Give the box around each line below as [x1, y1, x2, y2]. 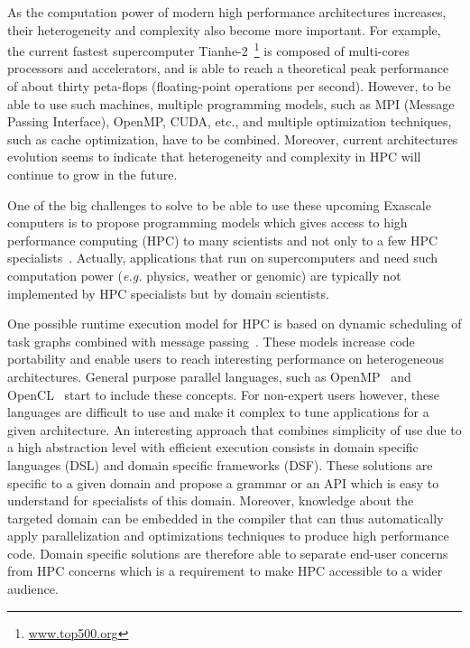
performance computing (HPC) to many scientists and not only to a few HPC [7, 230, 438, 249]
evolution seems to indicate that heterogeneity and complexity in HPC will [7, 147, 421, 166]
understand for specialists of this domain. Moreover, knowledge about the [7, 491, 414, 510]
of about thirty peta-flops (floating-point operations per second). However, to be [7, 77, 451, 96]
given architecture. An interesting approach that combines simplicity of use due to [7, 420, 462, 439]
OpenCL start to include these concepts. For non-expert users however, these [7, 384, 439, 403]
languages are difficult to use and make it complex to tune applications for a [7, 403, 429, 421]
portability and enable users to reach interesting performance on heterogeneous [7, 349, 444, 368]
